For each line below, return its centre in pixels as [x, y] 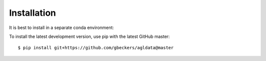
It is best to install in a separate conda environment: [62, 28]
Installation [33, 13]
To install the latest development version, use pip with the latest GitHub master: [89, 36]
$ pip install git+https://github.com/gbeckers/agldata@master [96, 48]
